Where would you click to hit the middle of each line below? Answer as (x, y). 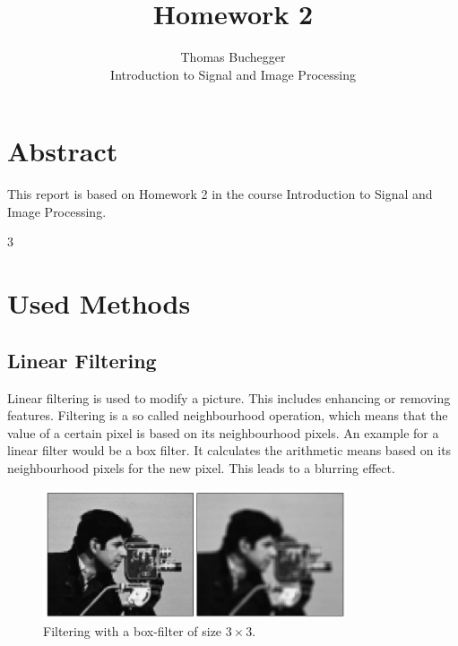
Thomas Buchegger (233, 57)
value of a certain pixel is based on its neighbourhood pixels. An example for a (223, 432)
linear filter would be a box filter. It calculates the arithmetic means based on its (229, 450)
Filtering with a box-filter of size (133, 631)
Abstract (63, 151)
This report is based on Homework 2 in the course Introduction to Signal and (220, 194)
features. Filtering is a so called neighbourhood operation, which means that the (228, 415)
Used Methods (99, 303)
